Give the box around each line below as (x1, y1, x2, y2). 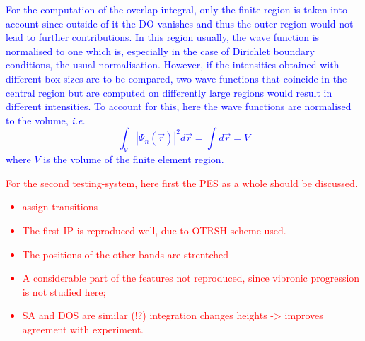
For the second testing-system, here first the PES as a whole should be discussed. (6, 175, 358, 190)
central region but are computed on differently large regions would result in (6, 85, 332, 100)
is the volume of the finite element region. (43, 152, 224, 167)
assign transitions (22, 199, 98, 214)
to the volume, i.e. (6, 112, 86, 127)
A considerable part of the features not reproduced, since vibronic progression (22, 270, 360, 285)
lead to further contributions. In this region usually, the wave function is (6, 30, 320, 44)
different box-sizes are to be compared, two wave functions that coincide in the (6, 71, 347, 85)
